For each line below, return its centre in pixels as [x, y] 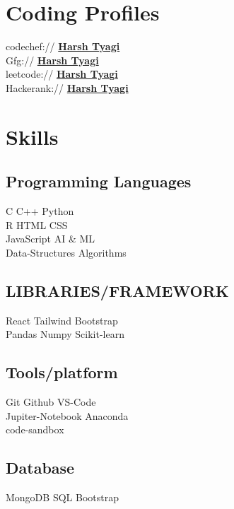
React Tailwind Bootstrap [62, 320]
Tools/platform [62, 372]
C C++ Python [40, 211]
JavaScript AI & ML [51, 239]
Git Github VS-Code [51, 402]
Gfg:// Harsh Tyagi [52, 60]
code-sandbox [35, 429]
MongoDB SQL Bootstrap [62, 497]
